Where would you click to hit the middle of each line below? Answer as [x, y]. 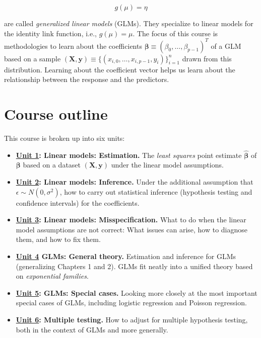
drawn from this [207, 58]
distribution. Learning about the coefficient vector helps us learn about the [120, 69]
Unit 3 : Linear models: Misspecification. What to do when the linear [131, 220]
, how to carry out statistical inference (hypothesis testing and [156, 191]
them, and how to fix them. [58, 239]
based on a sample [32, 58]
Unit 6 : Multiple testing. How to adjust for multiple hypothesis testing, [132, 319]
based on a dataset [52, 165]
